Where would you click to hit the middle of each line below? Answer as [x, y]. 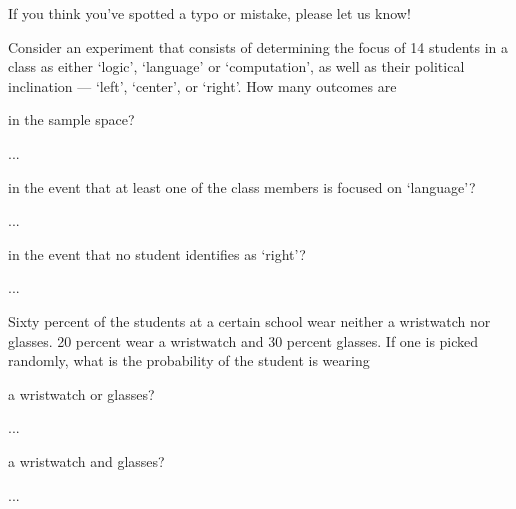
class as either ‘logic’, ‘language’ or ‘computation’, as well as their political [236, 66]
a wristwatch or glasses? [81, 393]
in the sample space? [71, 119]
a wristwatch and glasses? [86, 460]
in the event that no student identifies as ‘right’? [157, 253]
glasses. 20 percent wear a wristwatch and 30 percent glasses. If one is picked [243, 340]
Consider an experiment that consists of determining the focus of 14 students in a [258, 46]
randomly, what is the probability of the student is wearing [189, 360]
